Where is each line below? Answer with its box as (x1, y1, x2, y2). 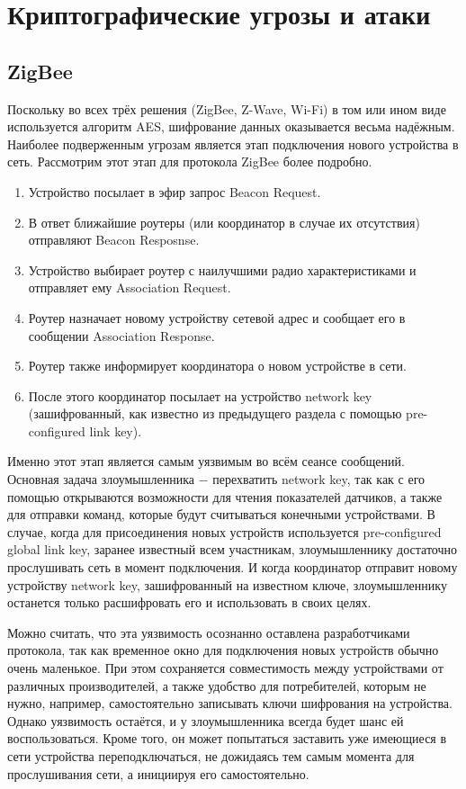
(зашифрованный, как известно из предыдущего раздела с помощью (28, 404, 402, 423)
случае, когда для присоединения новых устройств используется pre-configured (7, 522, 442, 541)
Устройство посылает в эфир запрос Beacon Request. (28, 182, 321, 201)
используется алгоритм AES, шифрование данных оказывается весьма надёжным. (7, 117, 455, 136)
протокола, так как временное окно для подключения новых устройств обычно (7, 641, 439, 659)
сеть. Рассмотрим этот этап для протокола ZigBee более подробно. (7, 152, 372, 171)
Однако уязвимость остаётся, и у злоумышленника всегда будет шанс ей (7, 711, 404, 730)
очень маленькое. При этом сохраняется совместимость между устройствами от (7, 659, 444, 677)
